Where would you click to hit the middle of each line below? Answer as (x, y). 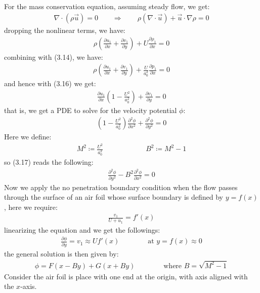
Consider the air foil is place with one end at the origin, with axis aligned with (126, 276)
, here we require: (31, 207)
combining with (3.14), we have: (54, 57)
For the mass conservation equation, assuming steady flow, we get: (107, 6)
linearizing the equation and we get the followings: (82, 229)
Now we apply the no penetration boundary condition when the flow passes (121, 187)
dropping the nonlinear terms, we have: (65, 30)
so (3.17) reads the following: (49, 161)
